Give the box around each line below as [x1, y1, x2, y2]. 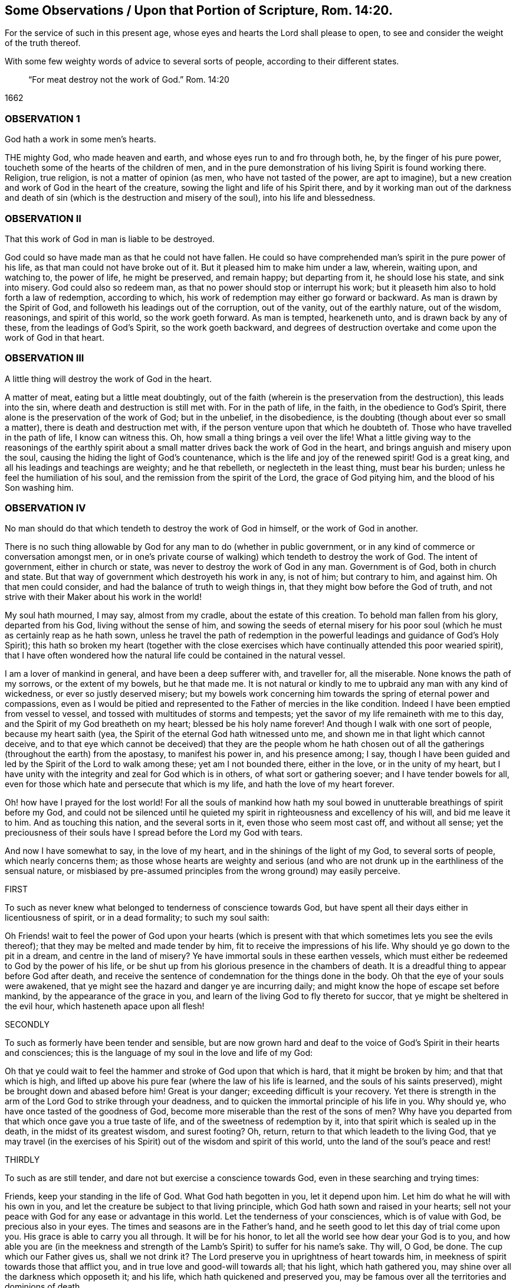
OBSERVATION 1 [5, 112, 80, 125]
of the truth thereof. [5, 38, 81, 48]
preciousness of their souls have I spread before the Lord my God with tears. [5, 827, 303, 838]
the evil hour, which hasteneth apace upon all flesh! [5, 1001, 205, 1012]
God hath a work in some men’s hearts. [5, 134, 156, 145]
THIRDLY [5, 1155, 40, 1165]
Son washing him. [5, 482, 74, 493]
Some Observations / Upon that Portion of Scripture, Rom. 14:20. [5, 3, 393, 18]
